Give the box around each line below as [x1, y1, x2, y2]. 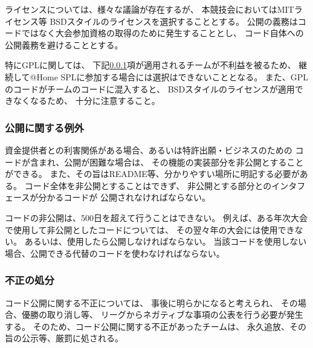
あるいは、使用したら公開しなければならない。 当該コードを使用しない [24, 235, 307, 248]
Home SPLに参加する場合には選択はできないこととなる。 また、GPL [36, 70, 309, 83]
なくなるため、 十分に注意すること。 [13, 94, 160, 107]
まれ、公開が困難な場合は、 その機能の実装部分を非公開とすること [38, 155, 304, 168]
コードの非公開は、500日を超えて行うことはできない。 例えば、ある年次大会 [5, 211, 308, 224]
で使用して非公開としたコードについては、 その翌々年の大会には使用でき [5, 223, 295, 236]
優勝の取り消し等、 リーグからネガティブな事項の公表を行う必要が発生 [21, 308, 303, 321]
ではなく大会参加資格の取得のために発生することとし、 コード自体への [21, 27, 304, 39]
